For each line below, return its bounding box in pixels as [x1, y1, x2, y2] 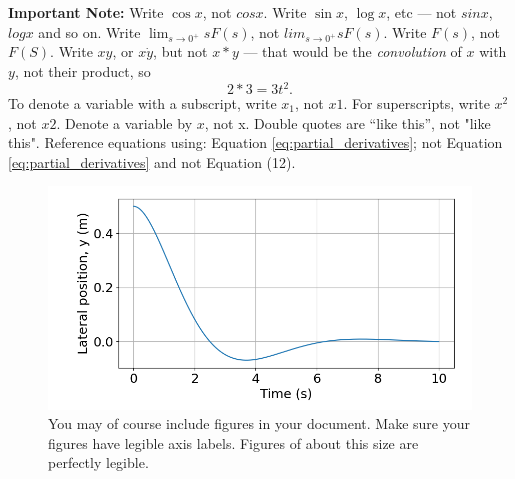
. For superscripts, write [343, 93, 490, 114]
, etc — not [386, 2, 457, 22]
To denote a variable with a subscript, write [8, 93, 277, 114]
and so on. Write [38, 21, 141, 42]
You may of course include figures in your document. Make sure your [48, 413, 470, 434]
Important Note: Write [8, 2, 164, 22]
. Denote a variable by [56, 112, 193, 133]
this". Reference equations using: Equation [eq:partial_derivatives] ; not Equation [8, 132, 503, 153]
